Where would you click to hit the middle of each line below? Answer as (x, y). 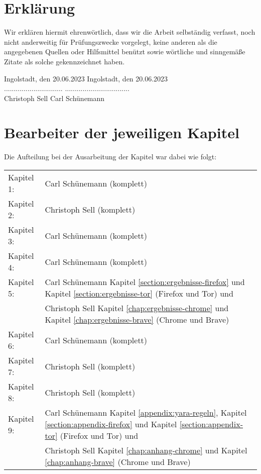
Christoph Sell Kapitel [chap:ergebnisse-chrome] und (137, 308)
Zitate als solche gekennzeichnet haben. (64, 61)
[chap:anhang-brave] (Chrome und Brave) (118, 462)
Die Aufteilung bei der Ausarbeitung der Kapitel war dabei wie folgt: (110, 157)
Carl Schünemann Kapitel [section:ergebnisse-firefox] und (145, 282)
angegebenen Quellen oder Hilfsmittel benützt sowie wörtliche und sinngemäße (125, 52)
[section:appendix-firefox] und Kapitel (111, 424)
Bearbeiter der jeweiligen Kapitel (122, 132)
